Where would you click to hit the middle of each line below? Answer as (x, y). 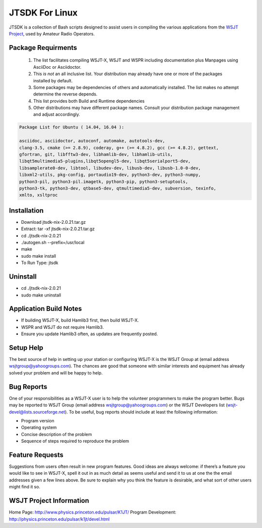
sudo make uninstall (41, 295)
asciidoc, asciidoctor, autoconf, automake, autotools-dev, (92, 141)
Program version (38, 420)
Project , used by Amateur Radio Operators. (52, 33)
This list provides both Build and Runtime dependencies (89, 101)
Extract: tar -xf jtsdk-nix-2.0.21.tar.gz (58, 229)
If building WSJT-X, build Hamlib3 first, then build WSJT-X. (80, 320)
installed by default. (53, 80)
